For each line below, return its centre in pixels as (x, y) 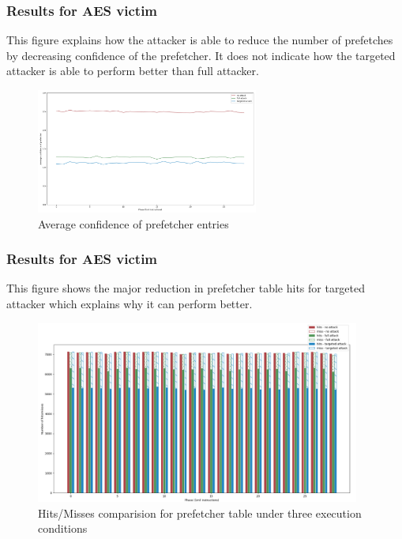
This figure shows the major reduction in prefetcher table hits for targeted (186, 288)
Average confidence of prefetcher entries (133, 223)
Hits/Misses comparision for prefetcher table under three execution (200, 513)
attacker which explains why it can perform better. (130, 304)
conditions (63, 528)
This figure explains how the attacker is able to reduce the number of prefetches (200, 40)
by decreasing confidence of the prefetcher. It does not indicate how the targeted (201, 55)
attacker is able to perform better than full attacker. (133, 71)
